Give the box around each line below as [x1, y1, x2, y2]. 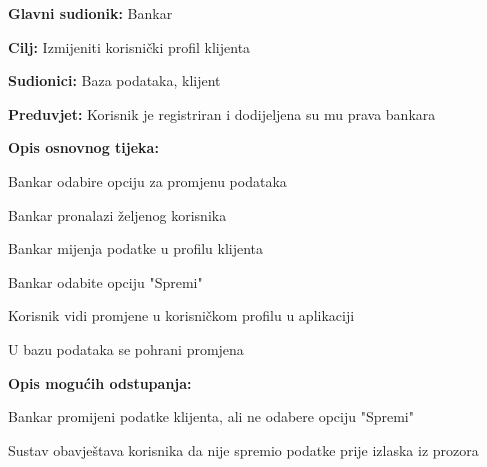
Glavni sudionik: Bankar [8, 3, 173, 23]
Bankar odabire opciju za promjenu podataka [8, 170, 287, 191]
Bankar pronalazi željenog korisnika [8, 204, 227, 225]
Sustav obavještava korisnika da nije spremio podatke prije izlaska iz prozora [8, 439, 479, 460]
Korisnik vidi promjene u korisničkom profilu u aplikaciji [8, 305, 355, 326]
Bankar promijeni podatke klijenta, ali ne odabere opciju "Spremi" [8, 406, 414, 427]
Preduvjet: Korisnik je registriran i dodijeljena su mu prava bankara [8, 103, 436, 124]
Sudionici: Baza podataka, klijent [8, 70, 221, 91]
